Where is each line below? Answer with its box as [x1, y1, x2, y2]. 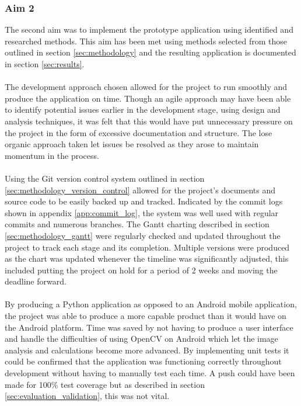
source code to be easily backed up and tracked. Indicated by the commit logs [5, 195, 283, 207]
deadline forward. [5, 275, 66, 287]
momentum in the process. [5, 149, 99, 161]
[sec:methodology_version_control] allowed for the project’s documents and [5, 183, 276, 196]
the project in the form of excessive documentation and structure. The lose [5, 126, 272, 138]
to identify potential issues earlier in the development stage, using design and [5, 103, 281, 116]
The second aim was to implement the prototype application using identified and [5, 23, 293, 36]
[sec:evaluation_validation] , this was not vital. [5, 390, 170, 402]
